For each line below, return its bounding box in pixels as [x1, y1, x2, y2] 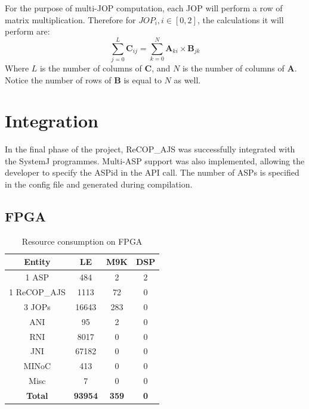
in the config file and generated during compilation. [5, 178, 193, 190]
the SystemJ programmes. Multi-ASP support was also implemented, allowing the [5, 154, 305, 167]
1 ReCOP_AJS [9, 286, 66, 298]
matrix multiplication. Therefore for [5, 13, 136, 26]
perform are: [5, 25, 50, 38]
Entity [24, 255, 51, 268]
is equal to [123, 73, 162, 86]
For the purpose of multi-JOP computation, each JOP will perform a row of [5, 2, 283, 14]
